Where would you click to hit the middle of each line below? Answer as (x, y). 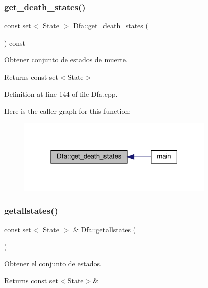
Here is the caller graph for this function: (68, 111)
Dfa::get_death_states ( (111, 26)
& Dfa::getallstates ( (105, 229)
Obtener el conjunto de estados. (53, 263)
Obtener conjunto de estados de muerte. (66, 60)
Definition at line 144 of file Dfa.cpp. (61, 94)
